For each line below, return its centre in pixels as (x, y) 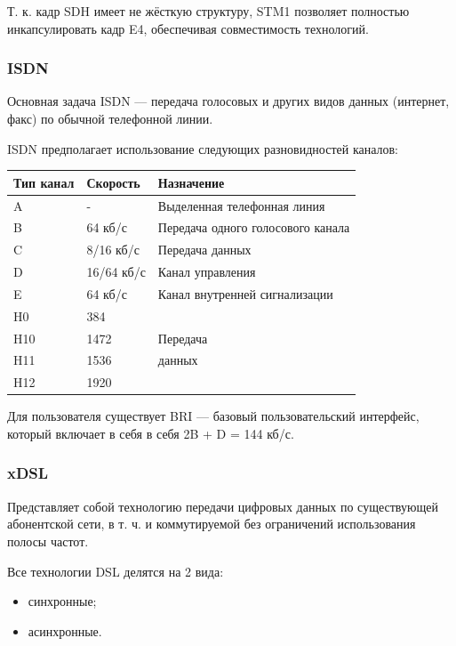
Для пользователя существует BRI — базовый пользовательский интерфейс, (213, 416)
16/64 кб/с (116, 272)
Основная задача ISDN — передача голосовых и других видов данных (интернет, (228, 101)
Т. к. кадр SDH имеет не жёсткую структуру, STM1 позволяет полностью (208, 11)
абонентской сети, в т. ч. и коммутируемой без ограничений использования (212, 524)
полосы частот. (48, 541)
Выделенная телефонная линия (241, 205)
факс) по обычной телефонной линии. (110, 118)
